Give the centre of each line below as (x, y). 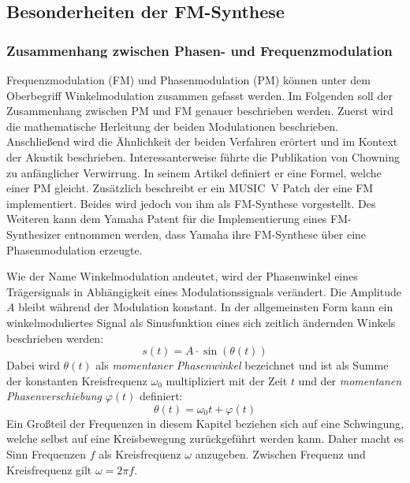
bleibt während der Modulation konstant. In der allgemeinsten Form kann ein (206, 307)
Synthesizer (34, 234)
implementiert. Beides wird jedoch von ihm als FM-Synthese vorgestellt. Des (191, 203)
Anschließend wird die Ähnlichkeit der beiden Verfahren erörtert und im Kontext (202, 141)
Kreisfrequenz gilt (49, 469)
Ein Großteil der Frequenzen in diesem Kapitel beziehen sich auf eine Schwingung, (205, 423)
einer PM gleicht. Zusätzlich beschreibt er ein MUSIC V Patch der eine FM (190, 188)
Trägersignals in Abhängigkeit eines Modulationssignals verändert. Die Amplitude (204, 291)
